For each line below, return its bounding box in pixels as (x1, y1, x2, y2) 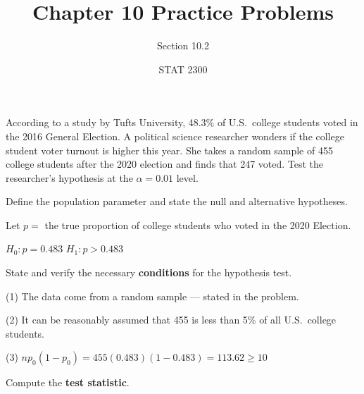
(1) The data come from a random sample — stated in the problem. (6, 288, 299, 303)
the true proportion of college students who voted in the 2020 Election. (44, 217, 351, 232)
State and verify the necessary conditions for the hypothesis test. (6, 265, 292, 280)
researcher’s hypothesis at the (6, 170, 133, 185)
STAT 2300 (158, 61, 208, 76)
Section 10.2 (157, 38, 209, 53)
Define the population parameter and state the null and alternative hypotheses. (6, 194, 348, 209)
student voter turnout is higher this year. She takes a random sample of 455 (6, 142, 333, 157)
